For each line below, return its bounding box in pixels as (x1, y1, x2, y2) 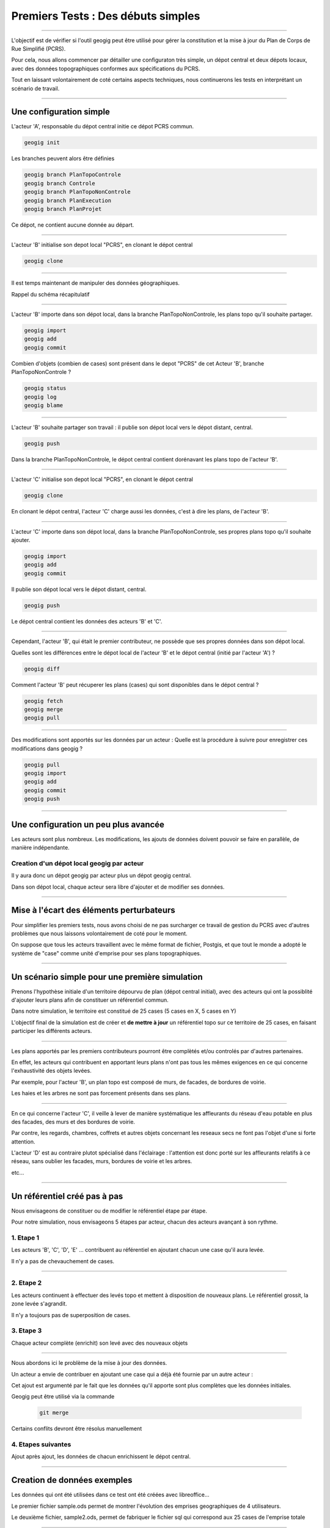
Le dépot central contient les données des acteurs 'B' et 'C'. (11, 617, 163, 625)
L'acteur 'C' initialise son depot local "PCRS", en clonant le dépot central (11, 476, 194, 483)
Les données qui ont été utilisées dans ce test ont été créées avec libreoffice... (11, 1491, 210, 1499)
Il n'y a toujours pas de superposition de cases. (11, 1311, 131, 1318)
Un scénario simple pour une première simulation (11, 972, 203, 982)
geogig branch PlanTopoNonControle (24, 188, 131, 196)
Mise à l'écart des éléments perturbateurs (11, 905, 175, 916)
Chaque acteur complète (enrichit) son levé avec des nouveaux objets (11, 1339, 188, 1346)
